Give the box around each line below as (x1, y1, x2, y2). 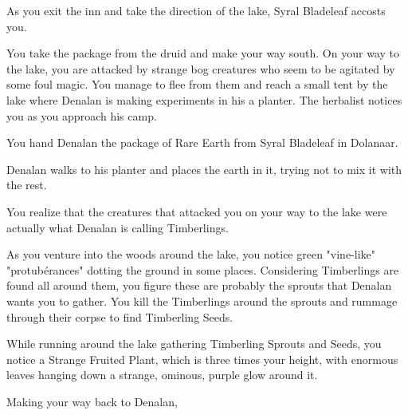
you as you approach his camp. (6, 107, 157, 124)
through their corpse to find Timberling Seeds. (6, 308, 233, 325)
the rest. (6, 176, 47, 193)
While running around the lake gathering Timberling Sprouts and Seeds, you (6, 335, 382, 352)
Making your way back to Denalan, (6, 393, 178, 409)
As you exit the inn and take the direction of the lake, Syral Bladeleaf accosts (6, 2, 386, 18)
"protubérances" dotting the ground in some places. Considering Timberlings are (6, 261, 399, 278)
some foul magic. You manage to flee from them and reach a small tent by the (6, 76, 388, 93)
